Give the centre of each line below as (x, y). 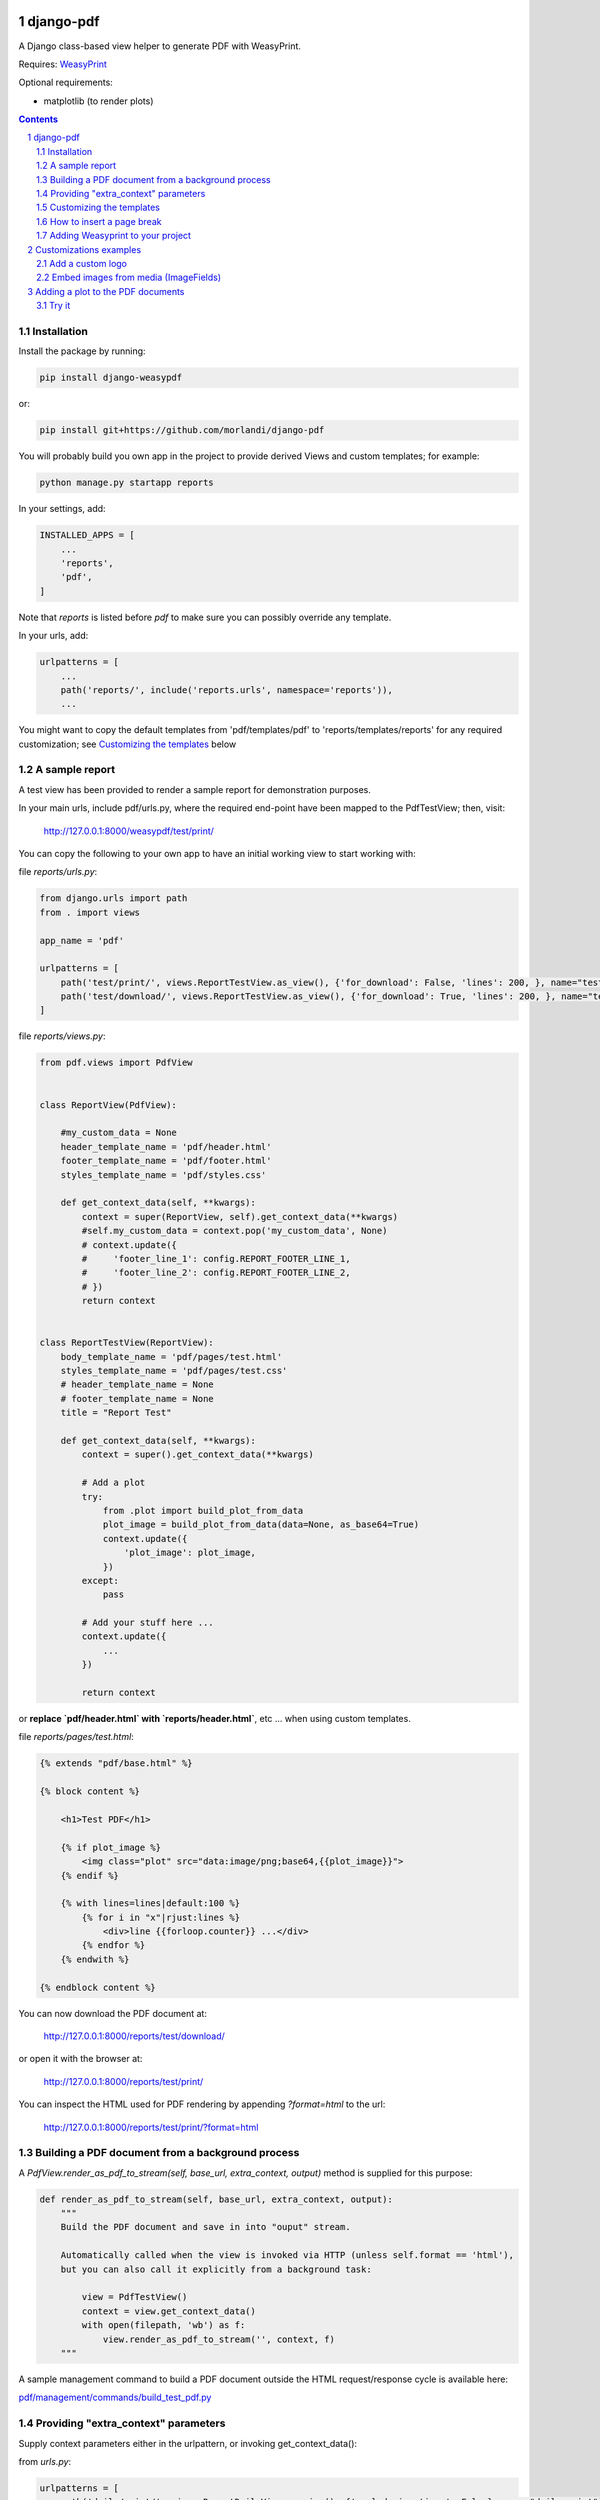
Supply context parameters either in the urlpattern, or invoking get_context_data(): (188, 2443)
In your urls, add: (53, 636)
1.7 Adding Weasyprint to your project (114, 236)
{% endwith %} (95, 1959)
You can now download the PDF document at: (112, 2013)
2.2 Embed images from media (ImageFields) (129, 277)
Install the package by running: (82, 351)
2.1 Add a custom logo (82, 263)
